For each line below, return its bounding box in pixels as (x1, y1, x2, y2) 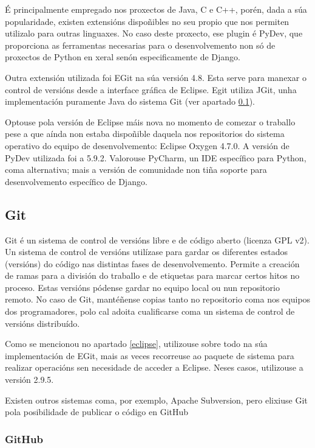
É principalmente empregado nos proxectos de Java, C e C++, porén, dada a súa (5, 3, 307, 15)
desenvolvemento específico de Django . (5, 175, 147, 187)
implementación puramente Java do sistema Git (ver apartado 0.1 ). (5, 95, 256, 108)
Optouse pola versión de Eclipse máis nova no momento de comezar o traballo (5, 115, 296, 128)
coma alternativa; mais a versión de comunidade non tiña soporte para (5, 163, 267, 176)
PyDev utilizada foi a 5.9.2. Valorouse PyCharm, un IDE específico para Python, (5, 151, 307, 164)
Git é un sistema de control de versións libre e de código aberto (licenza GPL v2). (5, 233, 310, 246)
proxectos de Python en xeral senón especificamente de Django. (5, 51, 241, 63)
